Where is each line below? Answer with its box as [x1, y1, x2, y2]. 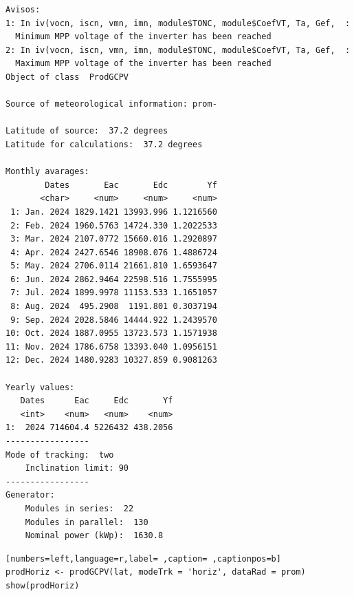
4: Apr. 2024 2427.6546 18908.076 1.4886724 [10, 247, 217, 257]
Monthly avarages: [5, 167, 89, 177]
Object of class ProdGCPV [5, 72, 129, 82]
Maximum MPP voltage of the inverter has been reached [15, 58, 272, 69]
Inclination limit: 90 [25, 463, 129, 473]
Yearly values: [5, 382, 75, 392]
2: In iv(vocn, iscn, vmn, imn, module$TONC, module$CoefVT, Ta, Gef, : [5, 45, 351, 55]
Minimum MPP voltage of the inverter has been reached [15, 32, 272, 42]
